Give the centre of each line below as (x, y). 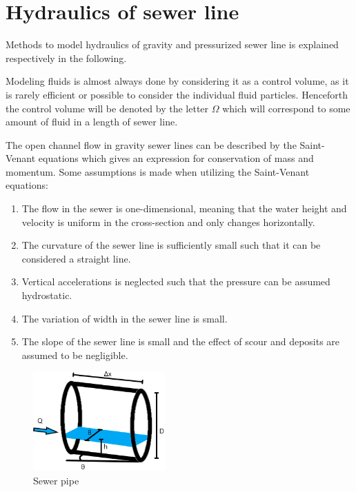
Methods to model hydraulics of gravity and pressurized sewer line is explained (172, 44)
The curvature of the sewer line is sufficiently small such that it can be (171, 245)
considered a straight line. (76, 258)
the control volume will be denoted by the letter (107, 108)
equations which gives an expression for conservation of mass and (176, 158)
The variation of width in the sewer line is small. (125, 318)
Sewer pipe (56, 480)
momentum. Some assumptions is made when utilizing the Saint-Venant (158, 171)
